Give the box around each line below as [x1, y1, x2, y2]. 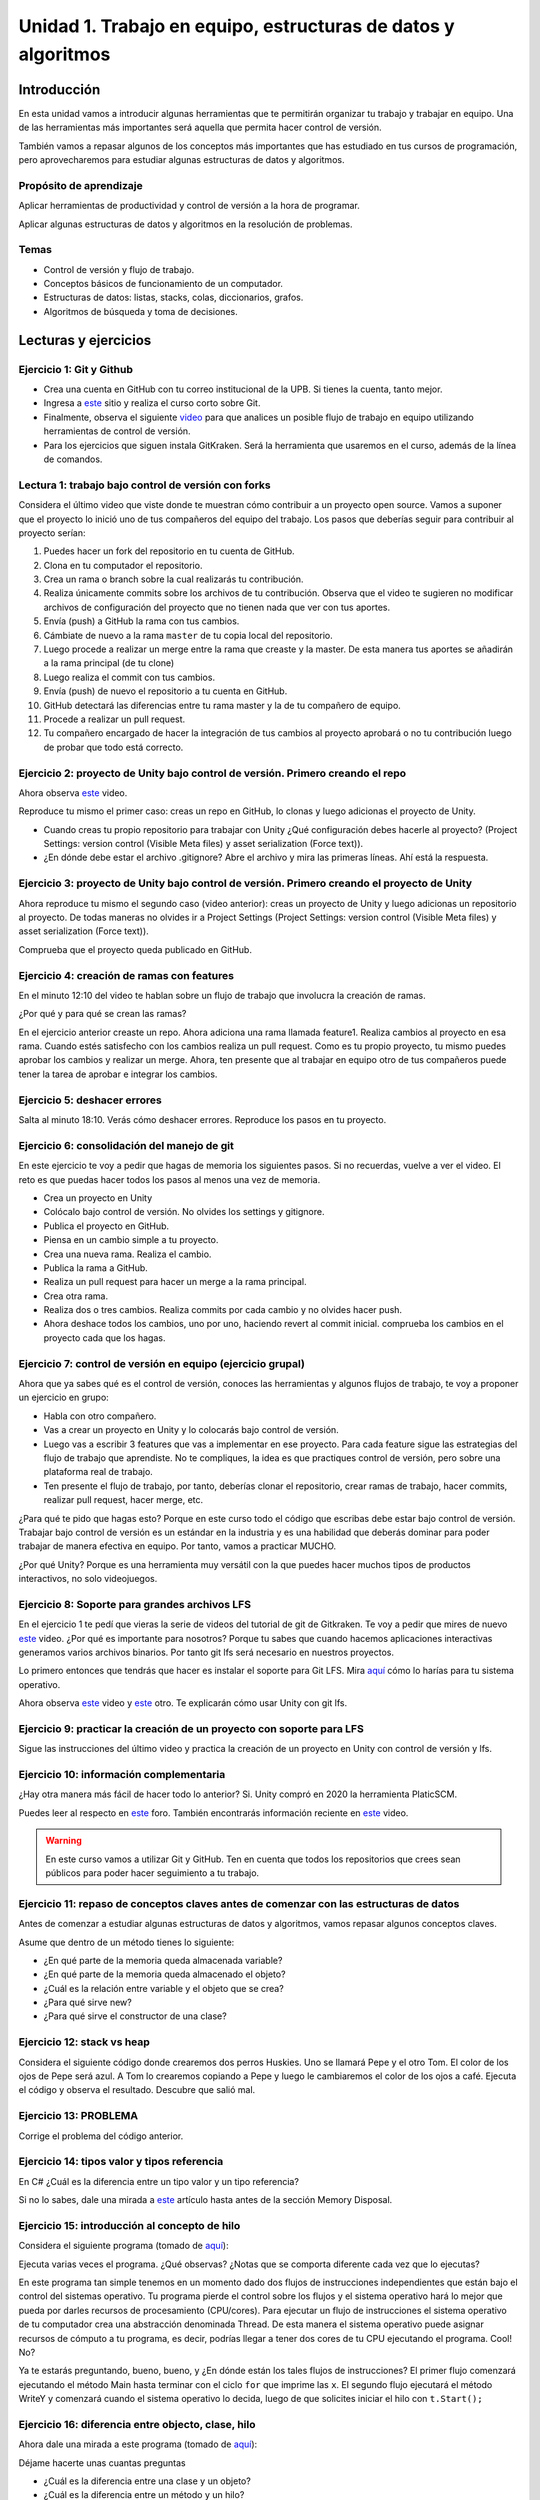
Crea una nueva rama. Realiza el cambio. [43, 1248, 212, 1260]
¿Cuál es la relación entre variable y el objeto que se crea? [43, 1982, 284, 1994]
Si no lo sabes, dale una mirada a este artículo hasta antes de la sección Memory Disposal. [18, 2194, 393, 2206]
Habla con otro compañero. [43, 1410, 157, 1422]
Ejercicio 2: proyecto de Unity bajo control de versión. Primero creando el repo [18, 766, 407, 780]
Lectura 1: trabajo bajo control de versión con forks [18, 478, 272, 492]
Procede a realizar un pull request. [43, 713, 186, 725]
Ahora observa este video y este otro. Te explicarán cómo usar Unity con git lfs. [18, 1697, 348, 1709]
